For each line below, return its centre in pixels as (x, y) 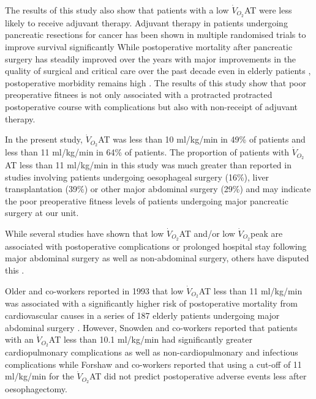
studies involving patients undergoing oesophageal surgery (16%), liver (137, 177)
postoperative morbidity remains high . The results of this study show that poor (156, 82)
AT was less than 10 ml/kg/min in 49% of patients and (202, 139)
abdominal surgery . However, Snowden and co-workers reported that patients (151, 327)
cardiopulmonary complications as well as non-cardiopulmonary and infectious (152, 352)
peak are (267, 233)
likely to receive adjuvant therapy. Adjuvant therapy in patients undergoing (146, 22)
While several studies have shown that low (85, 233)
